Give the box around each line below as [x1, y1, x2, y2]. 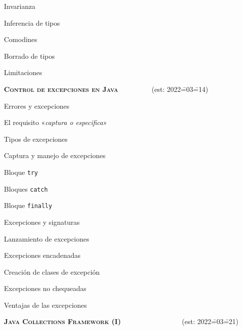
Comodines [4, 34, 38, 44]
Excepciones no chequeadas [4, 283, 86, 293]
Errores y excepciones [4, 100, 70, 111]
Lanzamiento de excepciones [4, 233, 89, 244]
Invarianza [4, 1, 36, 11]
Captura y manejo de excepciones [4, 150, 106, 161]
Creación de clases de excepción [4, 266, 100, 277]
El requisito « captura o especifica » [4, 117, 107, 127]
